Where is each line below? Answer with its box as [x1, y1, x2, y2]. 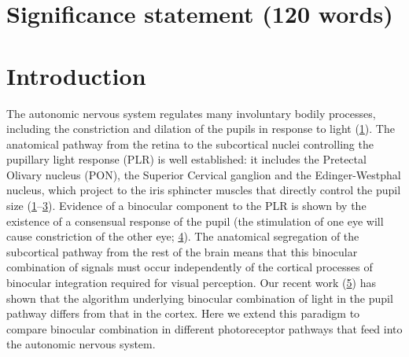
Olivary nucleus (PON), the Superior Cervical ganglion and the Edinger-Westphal [6, 166, 401, 182]
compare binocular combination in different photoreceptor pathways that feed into [6, 320, 403, 337]
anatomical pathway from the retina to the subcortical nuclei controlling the [6, 135, 374, 152]
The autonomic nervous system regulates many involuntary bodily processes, [6, 105, 376, 121]
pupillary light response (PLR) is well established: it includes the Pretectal [6, 151, 367, 167]
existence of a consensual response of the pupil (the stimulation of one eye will [6, 212, 384, 229]
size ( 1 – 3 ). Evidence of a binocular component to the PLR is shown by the [6, 197, 367, 214]
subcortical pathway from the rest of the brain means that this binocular [6, 243, 358, 259]
